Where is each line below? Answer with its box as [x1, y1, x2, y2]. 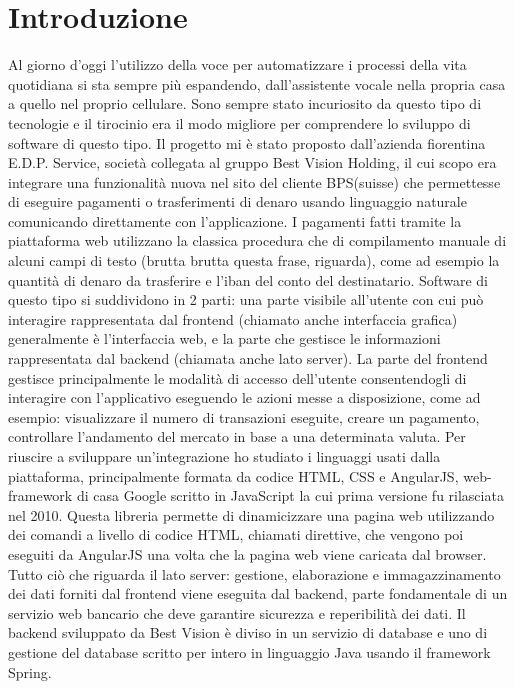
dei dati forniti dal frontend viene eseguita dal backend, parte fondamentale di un [8, 583, 508, 604]
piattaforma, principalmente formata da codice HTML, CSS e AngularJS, [8, 465, 459, 486]
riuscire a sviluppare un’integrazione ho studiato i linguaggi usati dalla [8, 446, 441, 466]
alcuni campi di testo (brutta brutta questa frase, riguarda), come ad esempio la [8, 250, 500, 271]
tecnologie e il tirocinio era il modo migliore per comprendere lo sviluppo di [8, 112, 471, 133]
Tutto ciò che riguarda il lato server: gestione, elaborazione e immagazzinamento [8, 563, 501, 584]
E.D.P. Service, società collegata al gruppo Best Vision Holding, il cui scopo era [8, 152, 497, 173]
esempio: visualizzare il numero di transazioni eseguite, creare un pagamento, [8, 406, 480, 427]
